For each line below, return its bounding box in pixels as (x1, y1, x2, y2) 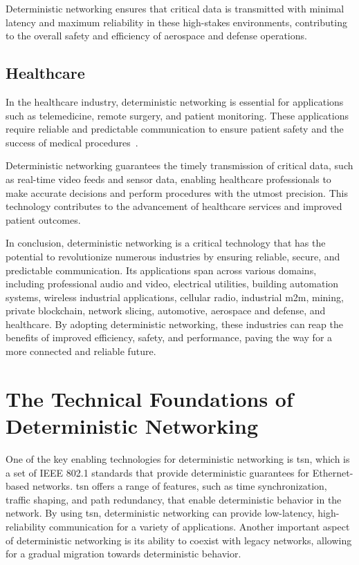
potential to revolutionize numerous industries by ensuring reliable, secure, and (6, 249, 340, 263)
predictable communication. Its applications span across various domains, (6, 262, 317, 277)
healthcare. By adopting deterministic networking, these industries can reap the (6, 316, 343, 331)
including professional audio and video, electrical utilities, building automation (6, 276, 339, 291)
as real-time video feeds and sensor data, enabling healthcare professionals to (6, 171, 331, 186)
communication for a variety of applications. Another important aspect (49, 519, 350, 533)
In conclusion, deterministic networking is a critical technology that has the (6, 236, 326, 250)
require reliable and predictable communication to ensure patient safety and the (6, 122, 344, 136)
